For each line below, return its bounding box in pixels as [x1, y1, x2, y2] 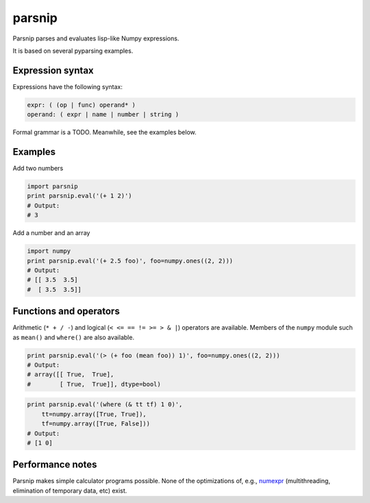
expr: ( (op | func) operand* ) [27, 101, 136, 109]
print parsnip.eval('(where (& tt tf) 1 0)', [27, 401, 183, 408]
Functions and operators [12, 306, 120, 317]
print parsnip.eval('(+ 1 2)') [27, 192, 133, 200]
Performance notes [12, 459, 97, 471]
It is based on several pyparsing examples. [12, 47, 134, 55]
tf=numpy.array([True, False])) [41, 420, 151, 428]
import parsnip [27, 182, 78, 191]
